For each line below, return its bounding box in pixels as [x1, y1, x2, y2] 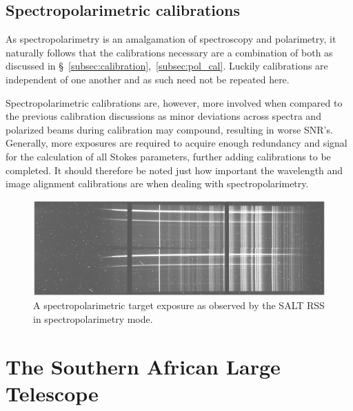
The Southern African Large [6, 352, 281, 380]
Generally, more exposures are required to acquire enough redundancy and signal [6, 136, 347, 150]
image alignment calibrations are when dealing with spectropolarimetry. [6, 176, 309, 191]
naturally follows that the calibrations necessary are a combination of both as [6, 45, 333, 59]
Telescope [6, 379, 99, 407]
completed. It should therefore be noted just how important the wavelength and [6, 162, 343, 177]
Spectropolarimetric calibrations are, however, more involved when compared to [6, 95, 343, 109]
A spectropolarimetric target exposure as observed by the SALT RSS [33, 298, 325, 313]
